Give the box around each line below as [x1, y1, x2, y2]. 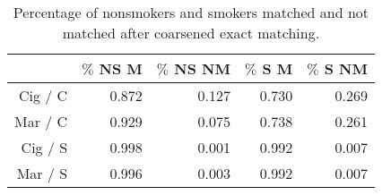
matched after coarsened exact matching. [62, 22, 320, 43]
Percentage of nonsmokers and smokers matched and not [13, 2, 369, 22]
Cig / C [18, 85, 68, 106]
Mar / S [16, 163, 68, 183]
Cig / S [21, 137, 68, 157]
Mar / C [14, 111, 68, 131]
